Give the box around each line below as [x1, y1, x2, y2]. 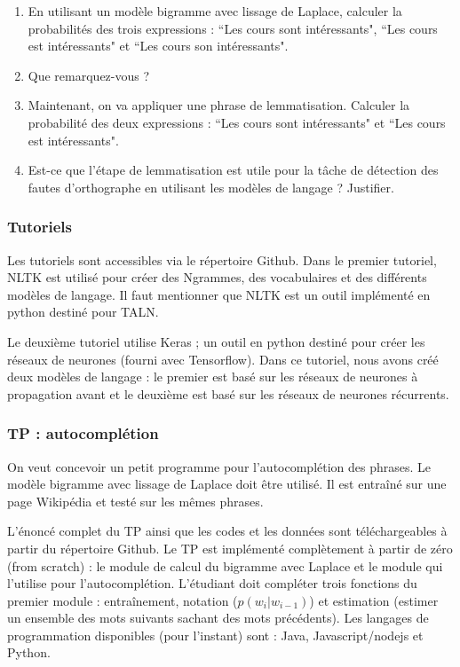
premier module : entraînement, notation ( [7, 591, 238, 609]
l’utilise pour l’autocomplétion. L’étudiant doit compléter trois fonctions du [7, 574, 417, 592]
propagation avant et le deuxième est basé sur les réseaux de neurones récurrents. [7, 384, 449, 403]
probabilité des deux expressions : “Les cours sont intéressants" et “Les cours [28, 113, 446, 131]
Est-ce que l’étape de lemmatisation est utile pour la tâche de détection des [28, 161, 439, 179]
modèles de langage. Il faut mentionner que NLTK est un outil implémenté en [7, 285, 431, 303]
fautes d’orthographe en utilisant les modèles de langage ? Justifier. [28, 177, 394, 196]
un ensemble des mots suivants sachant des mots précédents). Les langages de [7, 608, 429, 627]
